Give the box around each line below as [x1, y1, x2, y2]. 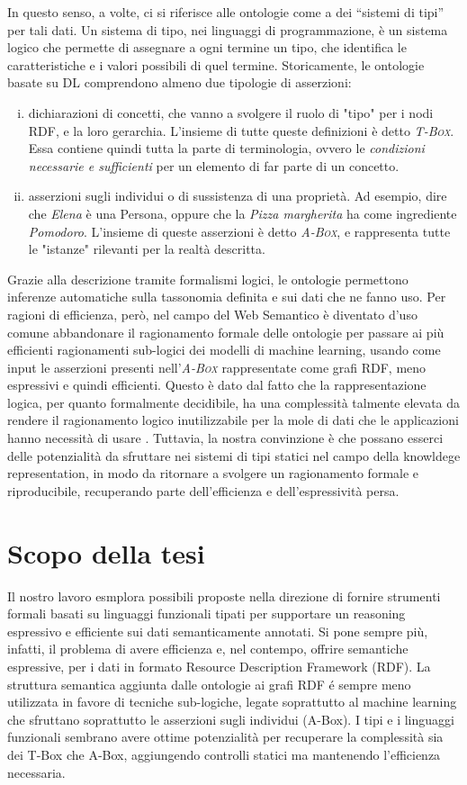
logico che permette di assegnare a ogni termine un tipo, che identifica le [7, 38, 407, 57]
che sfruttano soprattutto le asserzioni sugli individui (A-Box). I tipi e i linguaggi [7, 709, 454, 728]
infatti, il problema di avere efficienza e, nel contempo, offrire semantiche [7, 639, 409, 658]
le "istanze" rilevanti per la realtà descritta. [28, 239, 265, 258]
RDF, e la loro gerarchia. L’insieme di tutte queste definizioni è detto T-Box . [28, 121, 454, 140]
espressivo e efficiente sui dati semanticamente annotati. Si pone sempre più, [7, 621, 428, 640]
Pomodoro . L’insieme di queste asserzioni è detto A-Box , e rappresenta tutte [28, 221, 451, 240]
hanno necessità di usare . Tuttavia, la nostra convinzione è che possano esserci [7, 429, 444, 447]
